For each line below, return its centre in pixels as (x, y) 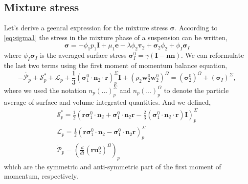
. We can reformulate (213, 55)
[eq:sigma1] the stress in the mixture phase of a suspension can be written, (116, 37)
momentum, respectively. (41, 176)
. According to (196, 28)
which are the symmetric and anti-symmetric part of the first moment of (113, 166)
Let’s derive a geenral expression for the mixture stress (86, 28)
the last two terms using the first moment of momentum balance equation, (116, 65)
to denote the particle (196, 90)
